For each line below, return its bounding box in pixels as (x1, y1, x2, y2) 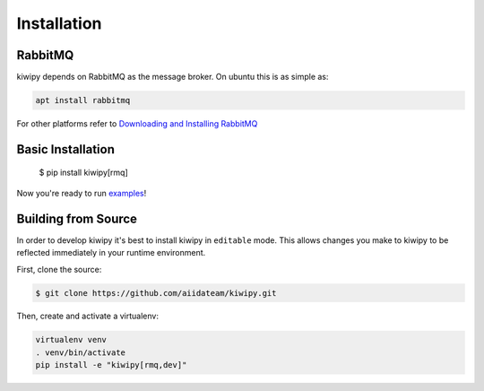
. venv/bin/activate (35, 347, 125, 358)
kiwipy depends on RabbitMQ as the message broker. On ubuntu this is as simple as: (16, 72, 329, 83)
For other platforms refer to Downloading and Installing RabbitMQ (16, 118, 258, 129)
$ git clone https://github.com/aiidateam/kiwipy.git (35, 288, 277, 298)
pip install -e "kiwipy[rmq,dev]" (35, 360, 187, 370)
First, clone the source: (16, 264, 102, 274)
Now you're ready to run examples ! (16, 187, 147, 198)
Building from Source (16, 211, 138, 226)
